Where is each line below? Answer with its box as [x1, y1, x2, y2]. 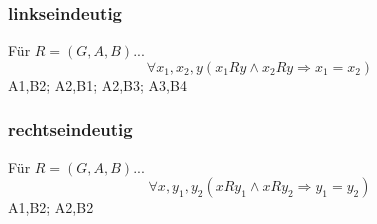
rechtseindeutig [8, 117, 133, 142]
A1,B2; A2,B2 [8, 197, 94, 218]
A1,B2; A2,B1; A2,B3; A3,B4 [8, 74, 187, 95]
